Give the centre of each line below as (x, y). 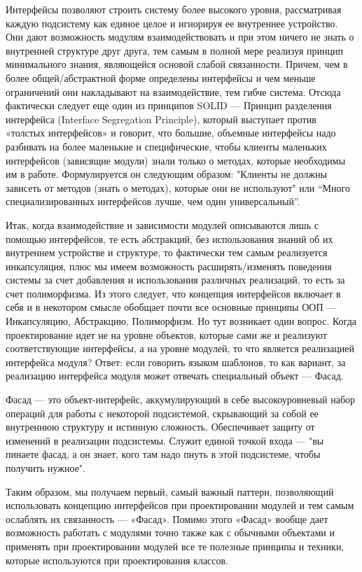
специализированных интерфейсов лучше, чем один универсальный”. (153, 201)
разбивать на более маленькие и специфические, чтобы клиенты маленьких (166, 146)
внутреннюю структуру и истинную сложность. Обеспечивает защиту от (160, 427)
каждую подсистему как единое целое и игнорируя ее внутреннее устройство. (172, 23)
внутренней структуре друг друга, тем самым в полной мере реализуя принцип (175, 50)
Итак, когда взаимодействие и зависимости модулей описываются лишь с (162, 224)
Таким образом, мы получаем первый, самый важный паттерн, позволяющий (170, 491)
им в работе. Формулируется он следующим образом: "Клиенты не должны (166, 174)
